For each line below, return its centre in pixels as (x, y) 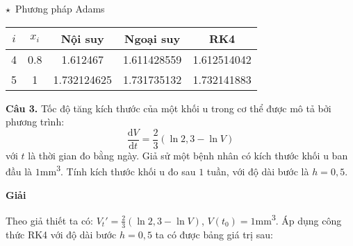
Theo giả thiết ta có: (49, 220)
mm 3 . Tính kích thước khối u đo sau (118, 170)
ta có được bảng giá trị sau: (214, 234)
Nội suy (82, 38)
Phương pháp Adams (60, 8)
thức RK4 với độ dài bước (61, 234)
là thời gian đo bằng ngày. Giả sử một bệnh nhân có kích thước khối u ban (188, 155)
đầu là (19, 172)
